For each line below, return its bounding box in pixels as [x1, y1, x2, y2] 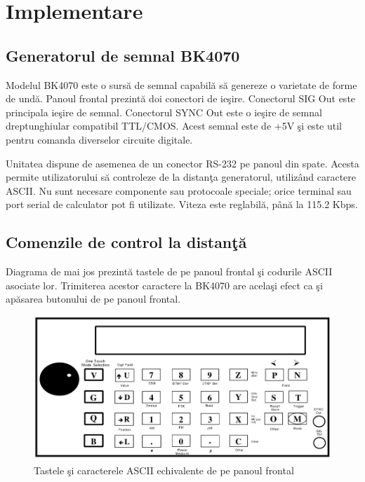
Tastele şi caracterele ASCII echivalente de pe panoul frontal [34, 462, 294, 477]
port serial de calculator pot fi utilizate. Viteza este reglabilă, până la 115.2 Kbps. [6, 197, 358, 212]
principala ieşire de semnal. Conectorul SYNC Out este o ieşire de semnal [6, 104, 322, 119]
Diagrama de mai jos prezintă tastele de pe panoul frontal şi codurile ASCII [6, 264, 333, 279]
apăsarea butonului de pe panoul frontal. [6, 291, 181, 306]
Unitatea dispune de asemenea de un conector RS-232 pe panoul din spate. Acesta [6, 156, 359, 170]
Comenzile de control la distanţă [6, 231, 247, 253]
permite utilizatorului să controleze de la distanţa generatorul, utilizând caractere [6, 170, 356, 184]
